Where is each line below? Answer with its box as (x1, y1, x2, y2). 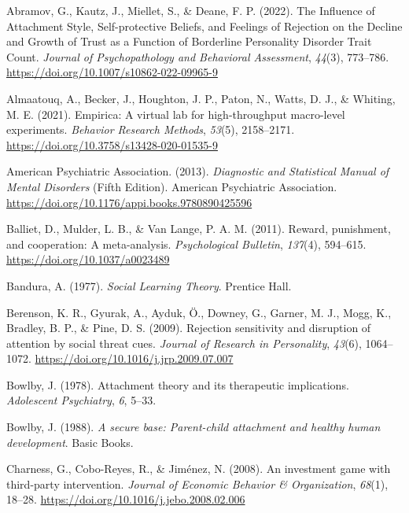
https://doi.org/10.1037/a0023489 (6, 251, 170, 268)
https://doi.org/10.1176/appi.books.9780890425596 (6, 194, 252, 210)
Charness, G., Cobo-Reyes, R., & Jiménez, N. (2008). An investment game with (6, 460, 391, 477)
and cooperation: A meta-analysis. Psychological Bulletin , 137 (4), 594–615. (6, 235, 367, 252)
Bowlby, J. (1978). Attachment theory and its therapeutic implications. (6, 376, 349, 393)
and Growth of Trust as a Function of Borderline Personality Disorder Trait (6, 33, 372, 50)
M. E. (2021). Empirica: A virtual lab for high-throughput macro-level (6, 105, 345, 122)
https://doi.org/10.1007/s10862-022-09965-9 (6, 64, 218, 80)
